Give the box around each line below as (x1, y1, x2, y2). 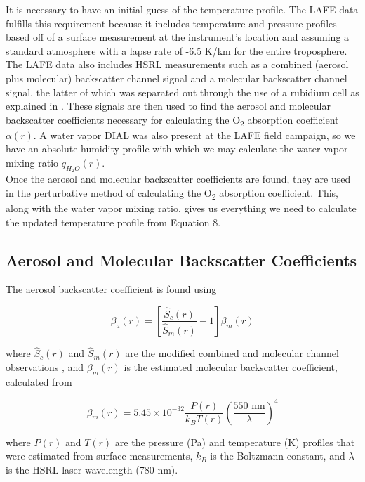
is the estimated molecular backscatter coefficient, (124, 359, 338, 374)
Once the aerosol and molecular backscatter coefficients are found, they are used (6, 171, 351, 186)
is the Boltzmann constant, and (210, 448, 345, 463)
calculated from (6, 374, 72, 389)
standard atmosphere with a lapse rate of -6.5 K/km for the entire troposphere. (6, 43, 347, 58)
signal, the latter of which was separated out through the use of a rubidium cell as (6, 84, 359, 99)
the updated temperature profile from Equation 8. (6, 214, 221, 229)
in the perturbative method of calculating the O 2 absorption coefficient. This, (6, 185, 338, 202)
